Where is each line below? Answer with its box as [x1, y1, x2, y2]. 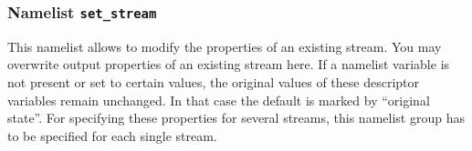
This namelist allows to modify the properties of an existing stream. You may [7, 36, 442, 55]
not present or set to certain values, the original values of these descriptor [7, 72, 419, 91]
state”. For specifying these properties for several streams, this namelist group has [7, 108, 465, 127]
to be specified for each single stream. [7, 126, 217, 145]
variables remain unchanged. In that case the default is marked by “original [7, 90, 430, 109]
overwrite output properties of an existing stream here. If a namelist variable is [7, 55, 450, 74]
